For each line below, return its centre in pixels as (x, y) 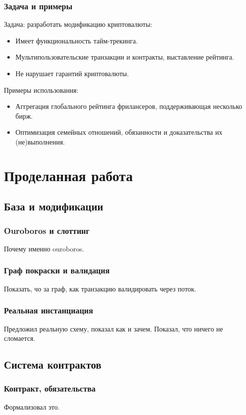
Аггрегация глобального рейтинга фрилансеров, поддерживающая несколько (129, 106)
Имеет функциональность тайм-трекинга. (77, 40)
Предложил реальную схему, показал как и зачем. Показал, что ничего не (113, 328)
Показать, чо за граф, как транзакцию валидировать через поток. (100, 288)
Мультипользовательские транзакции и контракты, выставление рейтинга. (125, 57)
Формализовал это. (32, 406)
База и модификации (54, 206)
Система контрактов (53, 364)
